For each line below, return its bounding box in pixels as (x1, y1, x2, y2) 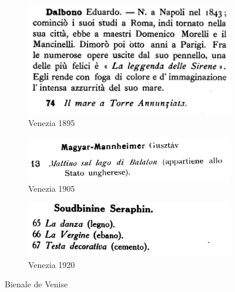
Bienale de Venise (5, 278, 68, 290)
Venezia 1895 (28, 116, 75, 128)
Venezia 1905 (28, 182, 75, 195)
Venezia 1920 (28, 258, 75, 270)
